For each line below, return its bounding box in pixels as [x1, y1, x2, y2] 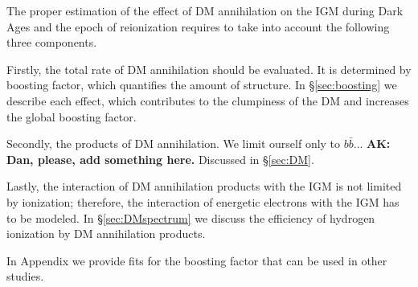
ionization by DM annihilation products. [6, 225, 206, 242]
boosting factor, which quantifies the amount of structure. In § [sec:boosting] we [6, 76, 397, 93]
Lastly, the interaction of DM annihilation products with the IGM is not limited [6, 178, 402, 195]
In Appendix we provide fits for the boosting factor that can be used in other [6, 252, 387, 269]
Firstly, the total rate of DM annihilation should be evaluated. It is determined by [6, 60, 412, 77]
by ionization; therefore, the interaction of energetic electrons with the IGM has [6, 193, 400, 210]
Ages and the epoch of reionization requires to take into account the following [6, 18, 390, 35]
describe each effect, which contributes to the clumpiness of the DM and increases [6, 92, 409, 109]
